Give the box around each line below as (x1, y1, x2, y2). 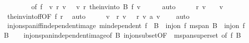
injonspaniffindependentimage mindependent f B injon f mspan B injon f (7, 20, 245, 30)
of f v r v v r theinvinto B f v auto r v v (31, 1, 223, 11)
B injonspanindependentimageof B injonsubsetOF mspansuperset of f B (4, 29, 241, 40)
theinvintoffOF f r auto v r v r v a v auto (7, 11, 190, 21)
